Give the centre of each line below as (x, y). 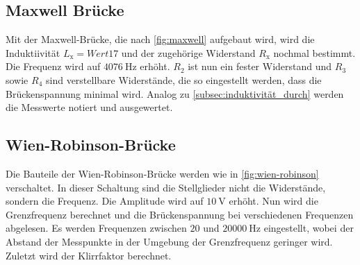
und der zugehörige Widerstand (188, 52)
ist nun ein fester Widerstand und (260, 66)
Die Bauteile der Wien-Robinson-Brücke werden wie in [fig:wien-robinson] (162, 173)
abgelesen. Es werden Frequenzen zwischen (96, 228)
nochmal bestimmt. (314, 52)
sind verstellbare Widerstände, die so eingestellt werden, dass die (184, 79)
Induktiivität (33, 52)
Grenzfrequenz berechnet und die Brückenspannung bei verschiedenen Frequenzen (180, 214)
